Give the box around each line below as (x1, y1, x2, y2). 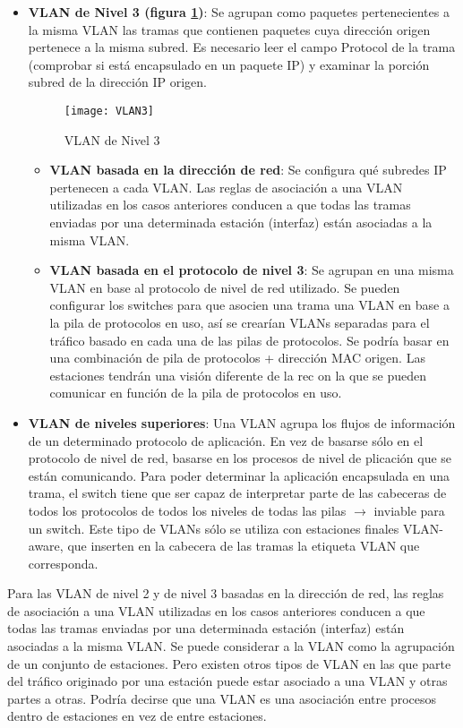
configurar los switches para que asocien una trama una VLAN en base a (49, 295, 450, 314)
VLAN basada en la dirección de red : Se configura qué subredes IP (49, 160, 447, 179)
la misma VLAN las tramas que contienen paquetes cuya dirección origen (28, 20, 431, 39)
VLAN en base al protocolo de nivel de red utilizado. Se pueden (49, 278, 400, 296)
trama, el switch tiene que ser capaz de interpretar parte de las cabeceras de (28, 484, 447, 502)
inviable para (373, 501, 445, 519)
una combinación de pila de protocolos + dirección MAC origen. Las (49, 348, 425, 367)
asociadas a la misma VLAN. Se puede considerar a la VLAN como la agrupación (7, 637, 455, 655)
